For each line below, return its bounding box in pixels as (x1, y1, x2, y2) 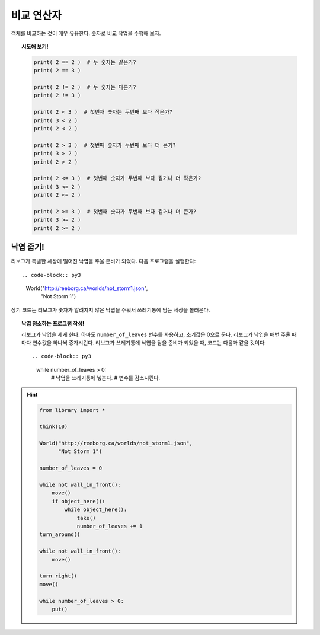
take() (76, 515, 96, 521)
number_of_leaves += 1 (76, 522, 143, 529)
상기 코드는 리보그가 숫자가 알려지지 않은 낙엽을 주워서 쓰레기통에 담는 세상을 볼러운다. (11, 306, 210, 314)
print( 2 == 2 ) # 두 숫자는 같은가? (33, 59, 136, 65)
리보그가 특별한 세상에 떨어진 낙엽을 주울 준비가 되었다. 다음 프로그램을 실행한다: (11, 258, 196, 265)
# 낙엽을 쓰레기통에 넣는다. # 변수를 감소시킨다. (51, 374, 161, 382)
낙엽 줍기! (11, 242, 44, 252)
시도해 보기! (21, 43, 49, 50)
